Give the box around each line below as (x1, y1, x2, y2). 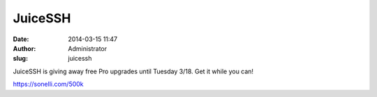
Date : (13, 35, 29, 43)
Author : (13, 44, 36, 52)
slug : (13, 54, 28, 63)
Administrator (68, 44, 108, 52)
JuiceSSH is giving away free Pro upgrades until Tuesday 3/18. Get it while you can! (13, 67, 254, 75)
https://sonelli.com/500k (13, 80, 84, 89)
